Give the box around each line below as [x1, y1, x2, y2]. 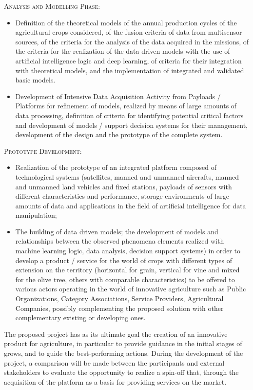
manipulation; [15, 210, 57, 220]
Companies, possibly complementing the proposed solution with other [15, 303, 224, 313]
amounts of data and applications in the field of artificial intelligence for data [15, 200, 246, 210]
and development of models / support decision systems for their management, [15, 120, 248, 130]
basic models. [15, 75, 56, 85]
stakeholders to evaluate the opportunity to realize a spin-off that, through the [4, 367, 239, 377]
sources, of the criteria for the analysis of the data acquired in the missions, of [15, 36, 249, 46]
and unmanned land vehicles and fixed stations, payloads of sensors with [15, 181, 232, 191]
